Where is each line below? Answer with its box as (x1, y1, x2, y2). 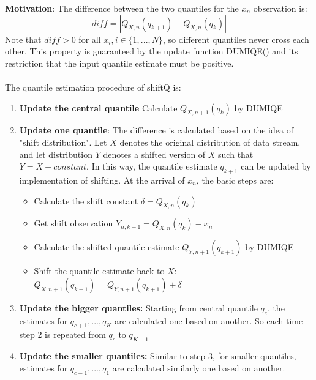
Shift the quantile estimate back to (34, 264, 165, 277)
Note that (5, 32, 42, 45)
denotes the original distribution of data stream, (119, 135, 301, 148)
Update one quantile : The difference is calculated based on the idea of (19, 124, 293, 136)
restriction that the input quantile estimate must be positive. (5, 56, 234, 69)
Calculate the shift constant (34, 194, 138, 207)
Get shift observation (34, 217, 113, 229)
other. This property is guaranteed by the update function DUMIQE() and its (5, 45, 298, 58)
